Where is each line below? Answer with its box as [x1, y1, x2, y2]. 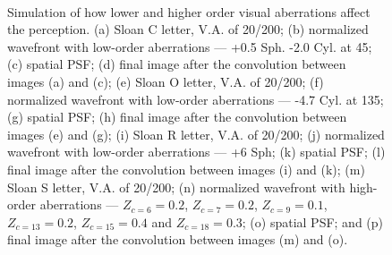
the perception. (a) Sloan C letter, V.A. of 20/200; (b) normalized [7, 20, 369, 38]
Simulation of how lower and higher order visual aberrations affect [7, 2, 371, 21]
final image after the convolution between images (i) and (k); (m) [7, 159, 365, 178]
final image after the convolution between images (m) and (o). [7, 230, 348, 249]
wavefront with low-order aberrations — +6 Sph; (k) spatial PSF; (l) [7, 142, 386, 161]
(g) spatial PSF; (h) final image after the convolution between [7, 107, 347, 126]
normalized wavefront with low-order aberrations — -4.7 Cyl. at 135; [7, 89, 384, 108]
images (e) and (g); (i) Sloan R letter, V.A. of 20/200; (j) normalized [7, 124, 385, 143]
